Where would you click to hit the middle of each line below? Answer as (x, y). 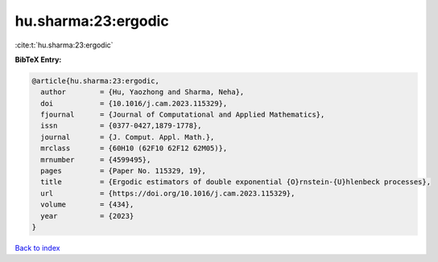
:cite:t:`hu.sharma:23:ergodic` (64, 45)
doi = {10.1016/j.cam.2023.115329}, (134, 103)
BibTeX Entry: (38, 59)
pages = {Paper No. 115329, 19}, (124, 171)
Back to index (37, 248)
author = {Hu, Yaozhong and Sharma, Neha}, (143, 92)
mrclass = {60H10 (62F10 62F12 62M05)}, (134, 148)
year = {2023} (87, 216)
